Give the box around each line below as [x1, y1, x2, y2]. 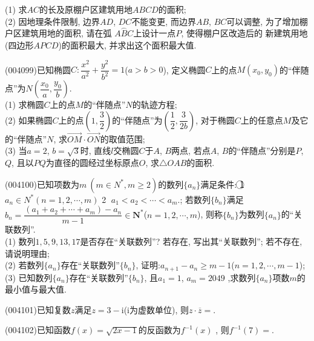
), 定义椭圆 [163, 63, 206, 76]
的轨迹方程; [132, 98, 177, 111]
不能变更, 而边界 [131, 15, 196, 27]
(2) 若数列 [5, 259, 44, 271]
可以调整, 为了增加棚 [226, 15, 308, 27]
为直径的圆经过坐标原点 [45, 156, 139, 169]
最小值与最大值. [5, 283, 67, 296]
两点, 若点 [171, 144, 211, 157]
